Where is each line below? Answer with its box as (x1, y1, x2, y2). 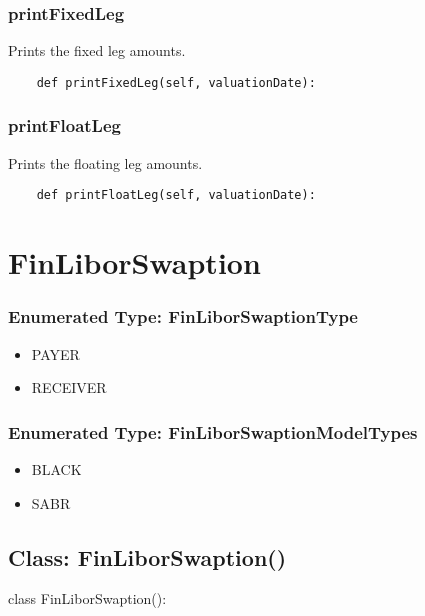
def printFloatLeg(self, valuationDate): (36, 188, 316, 203)
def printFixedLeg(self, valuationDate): (36, 75, 316, 90)
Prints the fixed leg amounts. (8, 40, 186, 61)
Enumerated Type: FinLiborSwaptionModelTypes (8, 419, 418, 444)
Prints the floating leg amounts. (8, 152, 203, 173)
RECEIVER (31, 377, 107, 398)
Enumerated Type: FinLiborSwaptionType (8, 304, 358, 329)
